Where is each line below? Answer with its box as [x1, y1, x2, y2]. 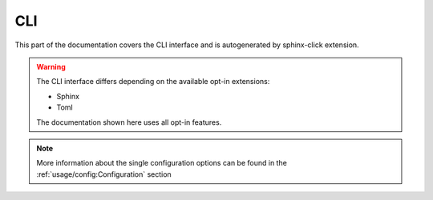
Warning [36, 62, 66, 71]
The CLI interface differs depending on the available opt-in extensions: [36, 77, 270, 86]
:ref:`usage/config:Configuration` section [36, 169, 172, 179]
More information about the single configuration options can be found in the [36, 158, 288, 168]
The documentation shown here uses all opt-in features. [36, 117, 222, 127]
